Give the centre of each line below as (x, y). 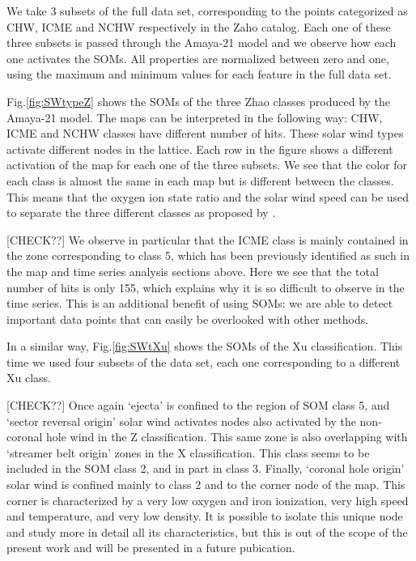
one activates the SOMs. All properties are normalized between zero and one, (198, 58)
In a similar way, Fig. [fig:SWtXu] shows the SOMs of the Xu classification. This (205, 346)
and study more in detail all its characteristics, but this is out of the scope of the (207, 531)
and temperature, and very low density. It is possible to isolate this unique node (205, 516)
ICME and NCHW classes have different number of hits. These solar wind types (205, 133)
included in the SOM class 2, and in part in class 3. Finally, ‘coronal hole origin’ (206, 468)
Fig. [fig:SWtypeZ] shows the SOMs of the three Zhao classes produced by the (199, 101)
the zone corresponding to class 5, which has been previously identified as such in (208, 255)
